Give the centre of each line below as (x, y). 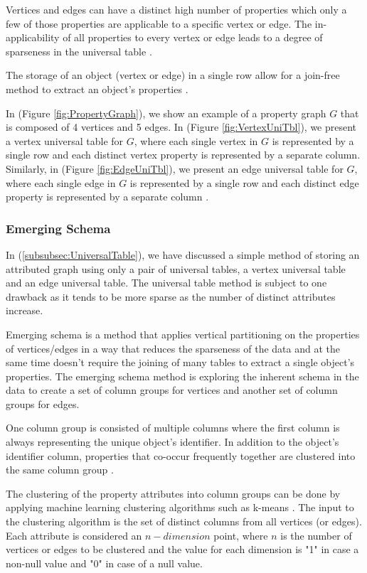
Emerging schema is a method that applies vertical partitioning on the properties (183, 334)
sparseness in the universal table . (79, 51)
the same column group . (60, 470)
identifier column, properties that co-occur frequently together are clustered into (181, 455)
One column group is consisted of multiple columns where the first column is (173, 428)
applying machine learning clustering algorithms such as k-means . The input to (180, 507)
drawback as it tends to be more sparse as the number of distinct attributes (171, 296)
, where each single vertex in (196, 140)
